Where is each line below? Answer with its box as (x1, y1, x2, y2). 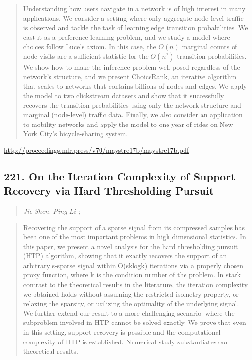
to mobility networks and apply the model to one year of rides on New (23, 119, 233, 129)
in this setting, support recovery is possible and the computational (23, 327, 221, 337)
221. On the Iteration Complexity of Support (4, 168, 235, 183)
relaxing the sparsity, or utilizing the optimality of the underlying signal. (23, 298, 239, 308)
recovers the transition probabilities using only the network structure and (23, 100, 241, 110)
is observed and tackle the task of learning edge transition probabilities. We (23, 22, 248, 33)
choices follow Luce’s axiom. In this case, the (23, 41, 156, 52)
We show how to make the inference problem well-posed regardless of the (23, 61, 240, 72)
